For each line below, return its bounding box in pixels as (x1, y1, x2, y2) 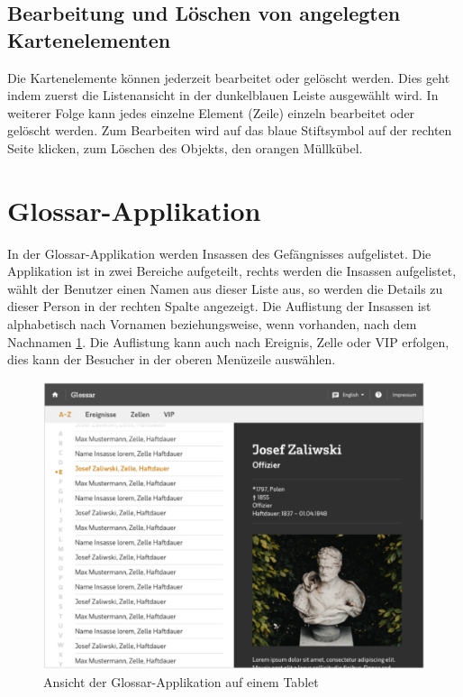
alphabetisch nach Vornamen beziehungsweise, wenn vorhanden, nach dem (7, 315, 417, 334)
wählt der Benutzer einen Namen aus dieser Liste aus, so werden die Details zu (7, 279, 443, 298)
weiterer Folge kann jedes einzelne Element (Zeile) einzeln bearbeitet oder (7, 103, 415, 122)
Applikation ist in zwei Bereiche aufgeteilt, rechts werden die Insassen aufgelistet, (7, 261, 457, 280)
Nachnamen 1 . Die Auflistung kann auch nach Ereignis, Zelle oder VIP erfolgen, (7, 332, 449, 351)
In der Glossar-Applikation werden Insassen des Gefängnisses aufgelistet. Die (7, 243, 431, 262)
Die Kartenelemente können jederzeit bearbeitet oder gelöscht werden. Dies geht (7, 68, 450, 87)
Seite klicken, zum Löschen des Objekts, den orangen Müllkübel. (7, 138, 363, 157)
